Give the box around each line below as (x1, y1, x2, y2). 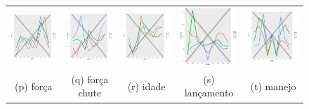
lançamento (184, 85, 234, 100)
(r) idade (127, 78, 166, 93)
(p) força (15, 78, 53, 93)
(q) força (71, 71, 109, 86)
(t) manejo (250, 78, 296, 93)
